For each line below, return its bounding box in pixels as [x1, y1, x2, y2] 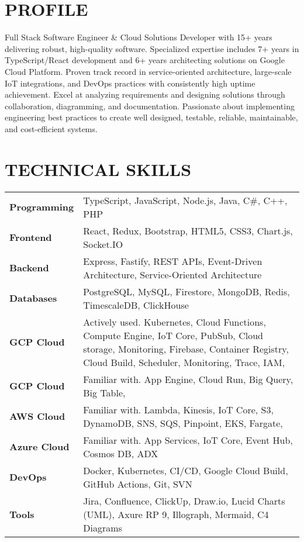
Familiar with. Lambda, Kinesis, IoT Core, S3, [83, 402, 274, 416]
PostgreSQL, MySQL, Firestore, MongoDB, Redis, [83, 284, 290, 298]
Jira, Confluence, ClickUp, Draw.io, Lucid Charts [83, 493, 285, 508]
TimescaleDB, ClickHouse [83, 298, 189, 312]
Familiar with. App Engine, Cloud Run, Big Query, [83, 372, 293, 386]
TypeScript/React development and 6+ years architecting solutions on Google [5, 54, 285, 66]
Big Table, [83, 385, 126, 399]
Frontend [9, 230, 52, 244]
